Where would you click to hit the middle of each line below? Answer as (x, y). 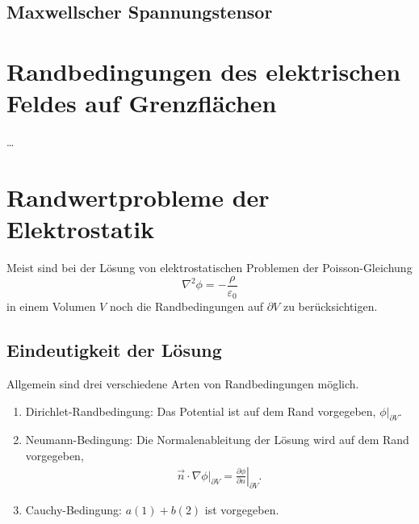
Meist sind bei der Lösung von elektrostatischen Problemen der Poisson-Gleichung (209, 267)
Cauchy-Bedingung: (74, 510)
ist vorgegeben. (242, 510)
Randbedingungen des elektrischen (204, 71)
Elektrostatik (81, 229)
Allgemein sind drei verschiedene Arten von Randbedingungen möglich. (183, 383)
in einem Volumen (51, 306)
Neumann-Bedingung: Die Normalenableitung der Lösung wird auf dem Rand (217, 440)
